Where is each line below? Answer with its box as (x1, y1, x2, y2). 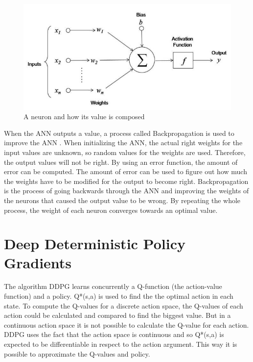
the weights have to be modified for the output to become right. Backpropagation (4, 176, 249, 186)
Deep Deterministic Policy (4, 233, 185, 254)
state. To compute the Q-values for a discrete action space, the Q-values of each (4, 300, 243, 310)
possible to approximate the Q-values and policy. (4, 348, 150, 359)
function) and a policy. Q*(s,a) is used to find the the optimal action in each (4, 291, 233, 301)
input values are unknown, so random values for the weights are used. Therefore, (4, 147, 246, 157)
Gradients (4, 253, 72, 273)
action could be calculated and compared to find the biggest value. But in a (4, 310, 231, 320)
